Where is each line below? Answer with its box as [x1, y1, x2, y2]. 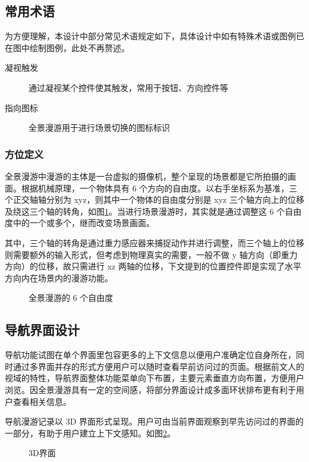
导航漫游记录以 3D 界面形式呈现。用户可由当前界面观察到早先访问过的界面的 [5, 415, 304, 428]
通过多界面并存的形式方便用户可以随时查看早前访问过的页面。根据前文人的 [12, 360, 304, 372]
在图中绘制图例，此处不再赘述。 [5, 41, 130, 54]
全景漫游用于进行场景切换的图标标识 [29, 121, 170, 134]
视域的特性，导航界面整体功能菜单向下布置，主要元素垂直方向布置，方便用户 [5, 372, 304, 384]
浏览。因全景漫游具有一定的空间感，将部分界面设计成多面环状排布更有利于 [5, 383, 296, 395]
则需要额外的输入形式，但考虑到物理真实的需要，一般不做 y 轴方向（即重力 [5, 248, 298, 260]
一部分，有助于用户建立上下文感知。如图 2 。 [5, 426, 175, 439]
